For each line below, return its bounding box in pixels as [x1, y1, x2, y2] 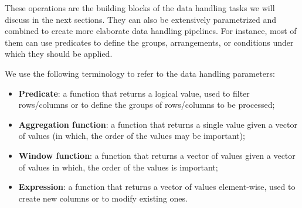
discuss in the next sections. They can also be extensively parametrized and [5, 13, 276, 25]
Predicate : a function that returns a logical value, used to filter [18, 87, 250, 99]
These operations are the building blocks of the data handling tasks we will [5, 2, 275, 13]
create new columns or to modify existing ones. [18, 192, 188, 204]
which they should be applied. [5, 47, 113, 60]
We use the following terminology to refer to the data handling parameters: [5, 67, 275, 79]
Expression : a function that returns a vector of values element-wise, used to [18, 180, 296, 193]
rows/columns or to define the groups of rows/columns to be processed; [18, 98, 275, 111]
